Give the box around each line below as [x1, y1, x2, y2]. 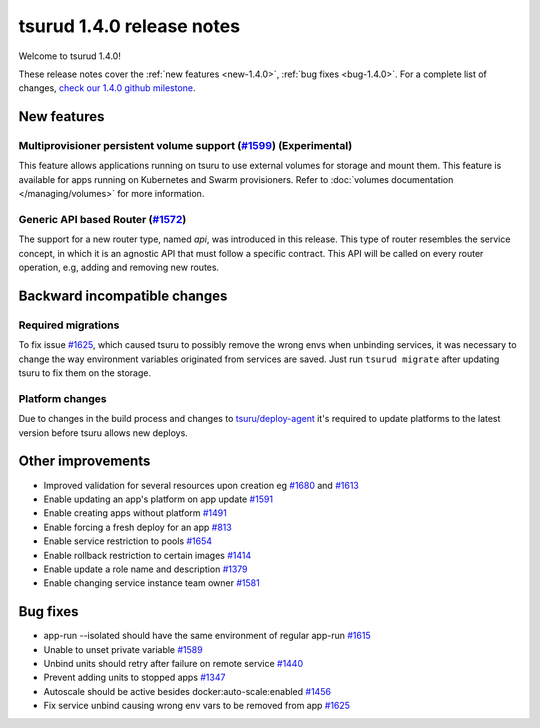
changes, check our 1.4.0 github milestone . [18, 82, 196, 94]
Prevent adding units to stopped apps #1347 [43, 671, 226, 684]
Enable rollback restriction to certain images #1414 [43, 549, 252, 561]
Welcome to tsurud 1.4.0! [18, 50, 122, 62]
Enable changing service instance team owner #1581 [43, 577, 260, 589]
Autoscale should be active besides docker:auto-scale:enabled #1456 [43, 685, 332, 697]
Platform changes [18, 391, 107, 405]
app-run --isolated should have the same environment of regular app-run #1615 [43, 630, 371, 642]
